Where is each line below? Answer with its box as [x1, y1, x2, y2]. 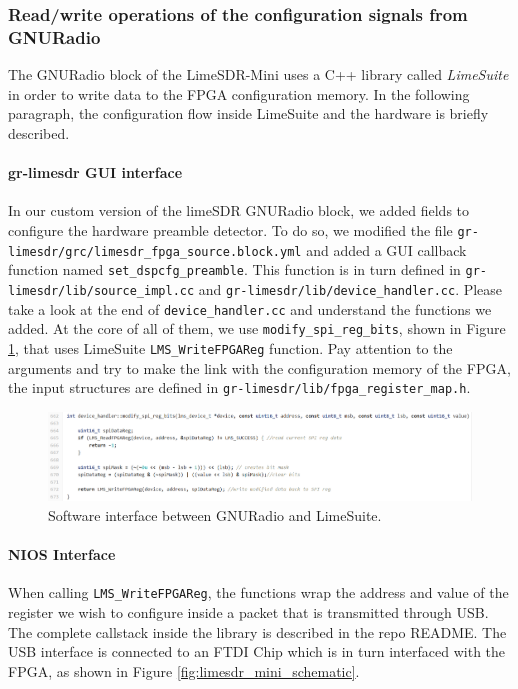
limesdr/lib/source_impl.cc [8, 283, 195, 298]
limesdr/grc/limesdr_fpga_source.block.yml [8, 244, 302, 259]
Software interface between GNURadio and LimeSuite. [48, 504, 382, 525]
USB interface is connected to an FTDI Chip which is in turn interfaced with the [8, 641, 506, 662]
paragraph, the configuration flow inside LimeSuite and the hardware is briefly [8, 103, 489, 124]
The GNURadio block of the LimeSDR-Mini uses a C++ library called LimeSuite [8, 64, 509, 85]
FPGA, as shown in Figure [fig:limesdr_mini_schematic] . [8, 660, 360, 681]
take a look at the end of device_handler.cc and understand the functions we [8, 298, 492, 319]
